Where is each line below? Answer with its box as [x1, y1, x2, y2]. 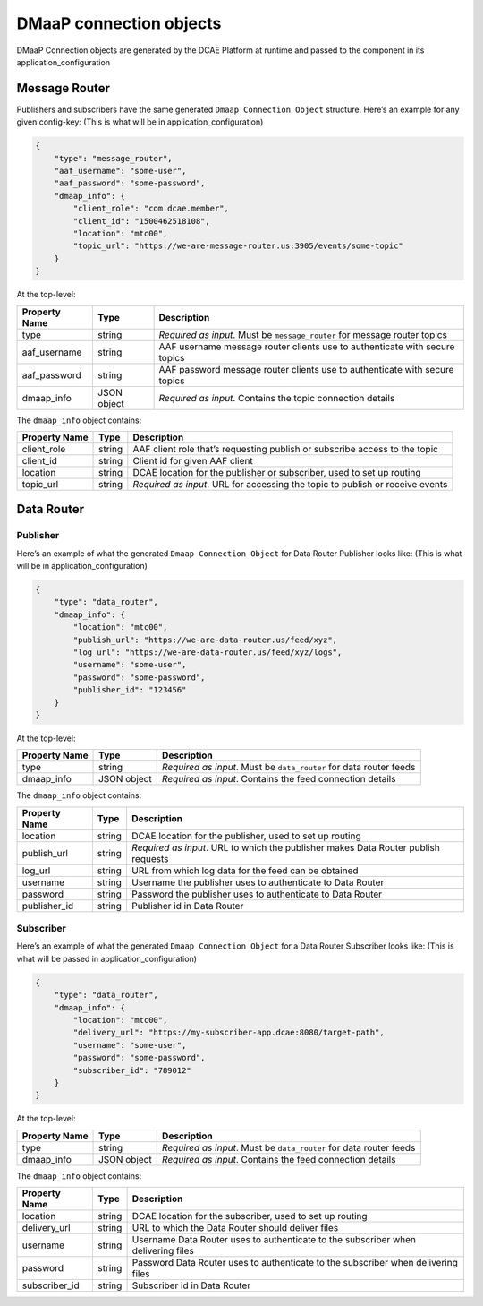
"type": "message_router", [54, 153, 174, 163]
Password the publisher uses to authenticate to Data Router [131, 888, 383, 900]
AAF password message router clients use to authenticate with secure [158, 363, 454, 375]
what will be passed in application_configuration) [16, 953, 197, 964]
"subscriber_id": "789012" [72, 1065, 191, 1075]
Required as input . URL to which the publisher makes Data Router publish [131, 841, 440, 854]
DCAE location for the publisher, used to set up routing [131, 829, 361, 842]
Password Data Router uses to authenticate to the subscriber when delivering [131, 1257, 458, 1269]
